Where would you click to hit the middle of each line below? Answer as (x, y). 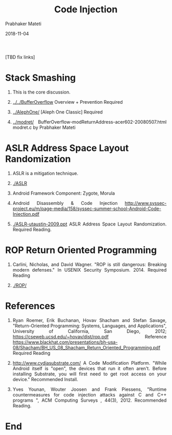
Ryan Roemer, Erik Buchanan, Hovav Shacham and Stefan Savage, (90, 320)
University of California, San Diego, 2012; (90, 331)
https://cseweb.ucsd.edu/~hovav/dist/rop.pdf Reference (90, 336)
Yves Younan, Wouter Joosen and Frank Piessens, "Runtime (90, 389)
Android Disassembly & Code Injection (65, 203)
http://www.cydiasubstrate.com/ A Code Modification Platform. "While (90, 363)
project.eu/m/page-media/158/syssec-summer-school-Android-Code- (87, 209)
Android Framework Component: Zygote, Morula (64, 193)
